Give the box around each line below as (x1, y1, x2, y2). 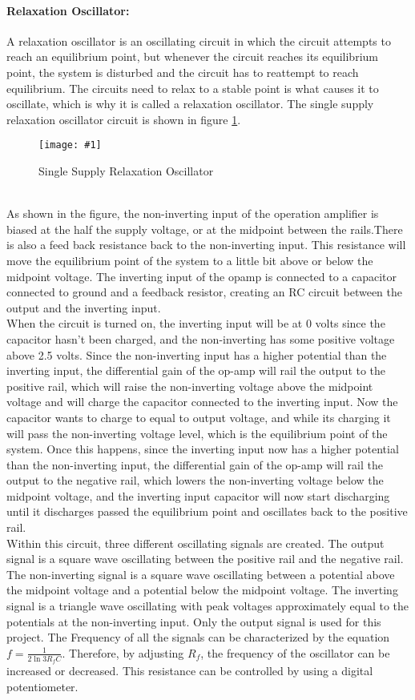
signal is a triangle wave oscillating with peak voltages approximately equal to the (6, 597, 409, 614)
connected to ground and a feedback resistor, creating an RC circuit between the (6, 284, 403, 300)
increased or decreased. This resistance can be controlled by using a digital (6, 662, 373, 679)
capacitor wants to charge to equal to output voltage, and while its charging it (6, 408, 391, 425)
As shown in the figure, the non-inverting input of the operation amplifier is (6, 205, 379, 222)
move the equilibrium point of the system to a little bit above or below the (6, 251, 373, 268)
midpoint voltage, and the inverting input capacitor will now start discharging (6, 487, 390, 504)
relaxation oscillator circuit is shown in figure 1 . (6, 111, 241, 127)
